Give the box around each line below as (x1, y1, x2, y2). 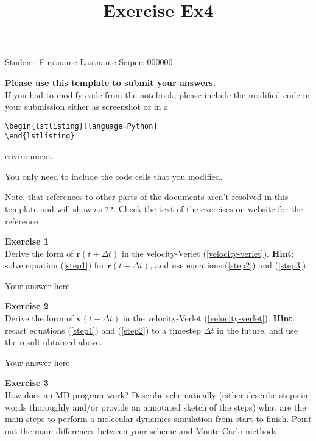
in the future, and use (217, 323, 298, 336)
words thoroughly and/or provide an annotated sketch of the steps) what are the (5, 400, 306, 413)
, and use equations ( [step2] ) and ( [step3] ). (150, 259, 308, 271)
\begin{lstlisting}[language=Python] (5, 121, 158, 131)
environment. (5, 149, 54, 162)
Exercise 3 (5, 376, 49, 389)
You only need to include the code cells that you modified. (5, 170, 223, 182)
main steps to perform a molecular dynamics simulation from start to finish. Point (5, 412, 312, 425)
